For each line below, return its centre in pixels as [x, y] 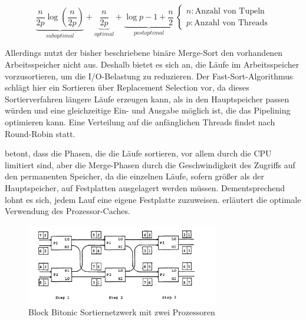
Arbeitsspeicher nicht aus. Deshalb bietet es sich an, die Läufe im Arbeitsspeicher [152, 64]
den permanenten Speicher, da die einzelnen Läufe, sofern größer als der [135, 176]
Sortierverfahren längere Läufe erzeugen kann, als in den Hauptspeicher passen [147, 99]
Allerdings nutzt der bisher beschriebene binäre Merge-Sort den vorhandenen [144, 53]
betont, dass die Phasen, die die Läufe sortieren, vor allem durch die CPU [138, 153]
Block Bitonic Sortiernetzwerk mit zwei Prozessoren [122, 311]
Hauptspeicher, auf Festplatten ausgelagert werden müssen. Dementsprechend [145, 187]
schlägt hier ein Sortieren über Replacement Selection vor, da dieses [127, 87]
